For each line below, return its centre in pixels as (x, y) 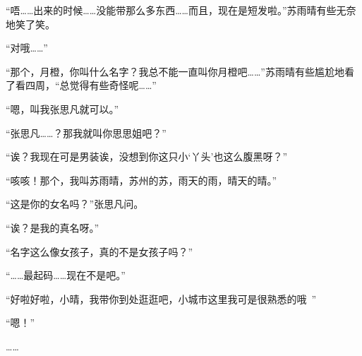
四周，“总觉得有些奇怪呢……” (91, 85)
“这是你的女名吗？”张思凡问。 (75, 204)
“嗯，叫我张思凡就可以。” (62, 108)
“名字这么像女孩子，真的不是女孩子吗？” (99, 251)
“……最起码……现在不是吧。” (66, 275)
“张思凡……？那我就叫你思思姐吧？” (86, 132)
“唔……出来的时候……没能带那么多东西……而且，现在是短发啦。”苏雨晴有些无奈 (181, 10)
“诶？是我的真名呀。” (53, 227)
